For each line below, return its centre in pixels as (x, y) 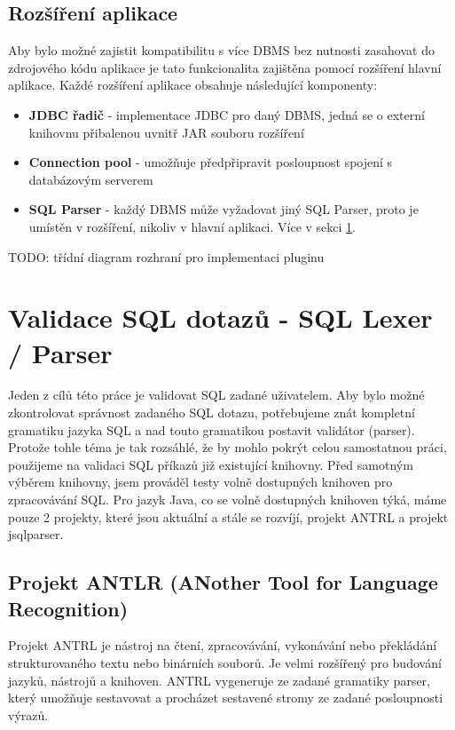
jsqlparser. (36, 534)
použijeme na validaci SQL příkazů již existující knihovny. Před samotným (211, 464)
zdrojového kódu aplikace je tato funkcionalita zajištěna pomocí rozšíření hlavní (225, 67)
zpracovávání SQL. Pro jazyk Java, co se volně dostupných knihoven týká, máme (227, 500)
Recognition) (68, 608)
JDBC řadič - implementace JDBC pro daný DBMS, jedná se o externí (227, 114)
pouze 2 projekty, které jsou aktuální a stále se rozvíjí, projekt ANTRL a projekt (228, 516)
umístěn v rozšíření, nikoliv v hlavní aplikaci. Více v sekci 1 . (192, 226)
